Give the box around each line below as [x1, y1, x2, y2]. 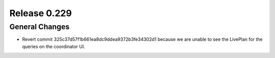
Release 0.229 [9, 8, 72, 19]
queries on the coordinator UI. [22, 43, 86, 49]
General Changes [9, 22, 70, 31]
